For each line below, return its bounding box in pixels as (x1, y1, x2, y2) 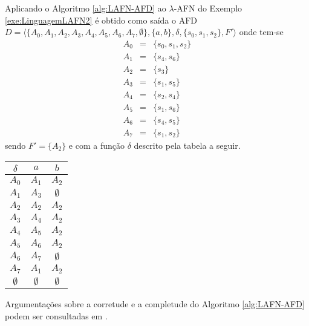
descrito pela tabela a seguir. (134, 139, 241, 152)
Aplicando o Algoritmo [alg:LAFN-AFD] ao (5, 2, 166, 14)
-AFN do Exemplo (174, 2, 242, 14)
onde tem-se (239, 25, 284, 38)
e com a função (68, 139, 125, 152)
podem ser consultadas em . (5, 309, 108, 322)
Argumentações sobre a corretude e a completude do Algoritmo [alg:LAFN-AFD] (5, 298, 305, 310)
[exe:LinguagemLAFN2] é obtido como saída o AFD (5, 13, 197, 26)
